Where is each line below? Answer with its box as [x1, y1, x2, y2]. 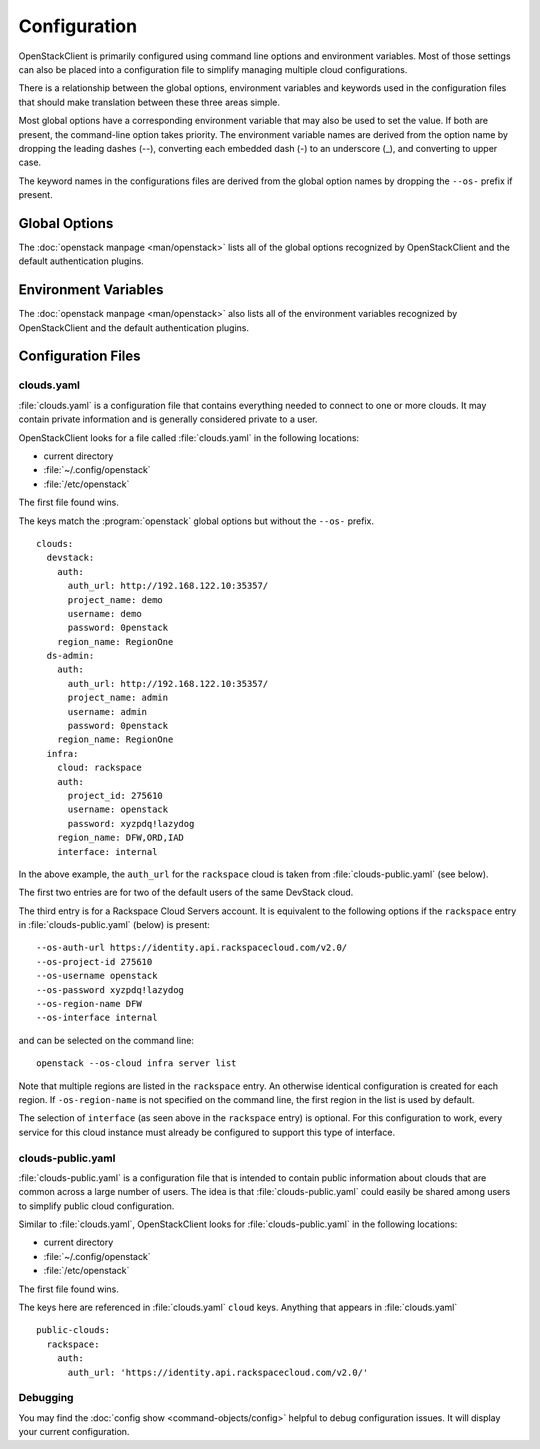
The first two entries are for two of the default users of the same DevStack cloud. [18, 886, 354, 899]
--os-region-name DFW [36, 998, 142, 1010]
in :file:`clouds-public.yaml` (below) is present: [18, 919, 210, 931]
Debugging [18, 1391, 74, 1405]
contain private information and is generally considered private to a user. [18, 413, 318, 425]
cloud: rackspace [56, 762, 142, 774]
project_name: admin [67, 692, 169, 704]
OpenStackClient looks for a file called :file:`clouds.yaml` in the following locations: [18, 431, 360, 444]
